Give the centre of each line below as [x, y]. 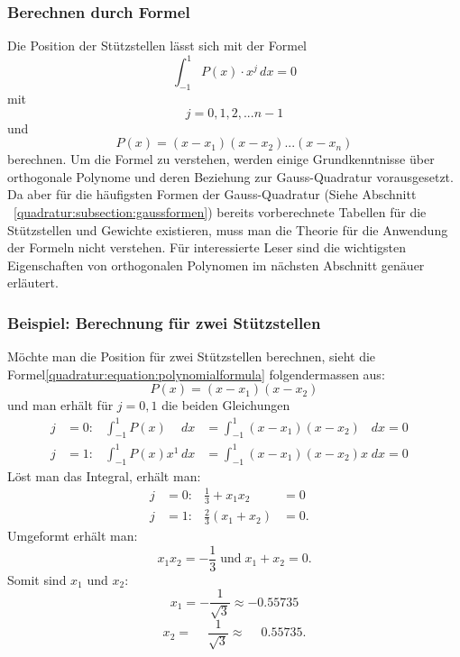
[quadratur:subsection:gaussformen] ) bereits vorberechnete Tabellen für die [220, 212]
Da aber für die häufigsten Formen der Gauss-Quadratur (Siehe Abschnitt [212, 194]
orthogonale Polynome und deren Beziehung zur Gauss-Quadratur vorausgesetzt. [230, 176]
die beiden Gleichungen [226, 405]
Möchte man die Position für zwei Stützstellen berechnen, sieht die [192, 356]
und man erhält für [60, 405]
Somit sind [37, 579]
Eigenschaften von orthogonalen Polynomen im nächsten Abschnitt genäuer [216, 265]
